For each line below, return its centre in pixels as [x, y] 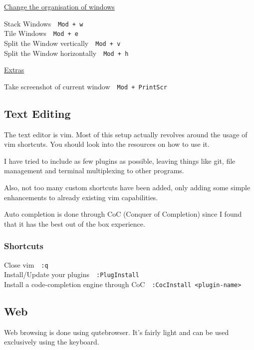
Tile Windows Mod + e [41, 33]
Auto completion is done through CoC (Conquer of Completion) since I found [123, 214]
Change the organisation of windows [59, 6]
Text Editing [37, 113]
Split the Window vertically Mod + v [62, 43]
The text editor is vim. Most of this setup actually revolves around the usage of [126, 134]
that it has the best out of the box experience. [75, 223]
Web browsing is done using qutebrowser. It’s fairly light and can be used [117, 332]
